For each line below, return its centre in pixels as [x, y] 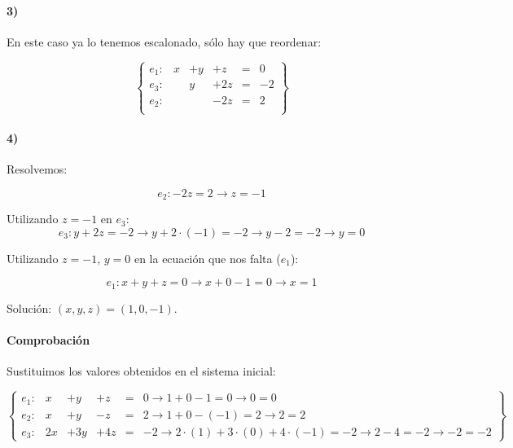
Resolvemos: [37, 169]
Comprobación [48, 340]
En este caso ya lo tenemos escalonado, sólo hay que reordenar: [164, 41]
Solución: [29, 307]
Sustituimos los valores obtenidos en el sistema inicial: [141, 371]
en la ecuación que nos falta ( [207, 258]
